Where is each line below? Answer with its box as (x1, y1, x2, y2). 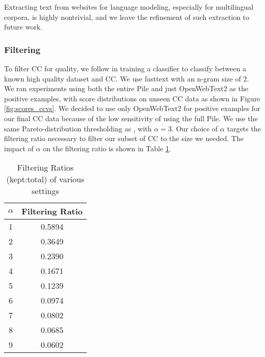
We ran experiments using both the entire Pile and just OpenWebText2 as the (4, 83, 248, 94)
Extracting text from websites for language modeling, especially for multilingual (4, 2, 254, 12)
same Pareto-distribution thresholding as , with (4, 123, 152, 133)
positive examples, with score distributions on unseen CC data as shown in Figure (4, 93, 260, 103)
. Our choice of (171, 123, 218, 133)
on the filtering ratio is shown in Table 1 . (43, 143, 171, 153)
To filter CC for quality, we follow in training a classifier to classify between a (4, 63, 246, 73)
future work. (4, 21, 43, 32)
